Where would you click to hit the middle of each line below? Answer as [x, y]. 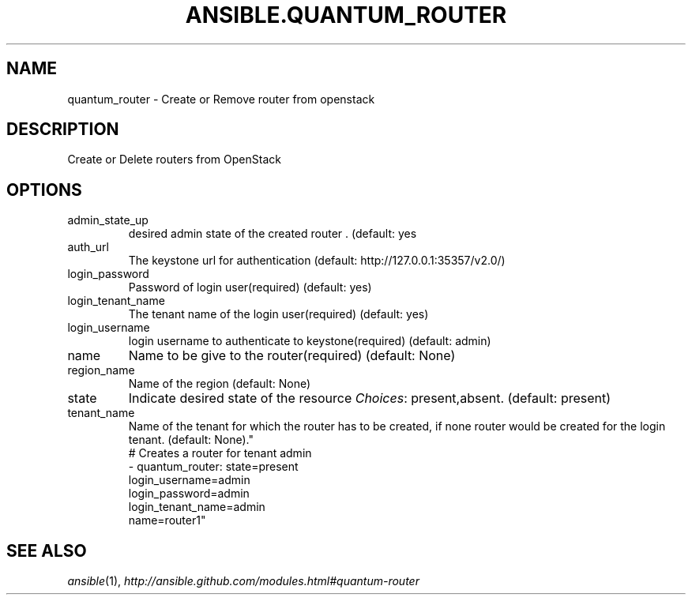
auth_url [88, 247]
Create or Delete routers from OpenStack [174, 160]
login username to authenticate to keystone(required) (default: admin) [310, 341]
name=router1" [167, 520]
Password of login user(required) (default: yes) [250, 287]
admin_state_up [108, 220]
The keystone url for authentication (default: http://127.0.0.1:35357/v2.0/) [317, 261]
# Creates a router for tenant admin [220, 453]
